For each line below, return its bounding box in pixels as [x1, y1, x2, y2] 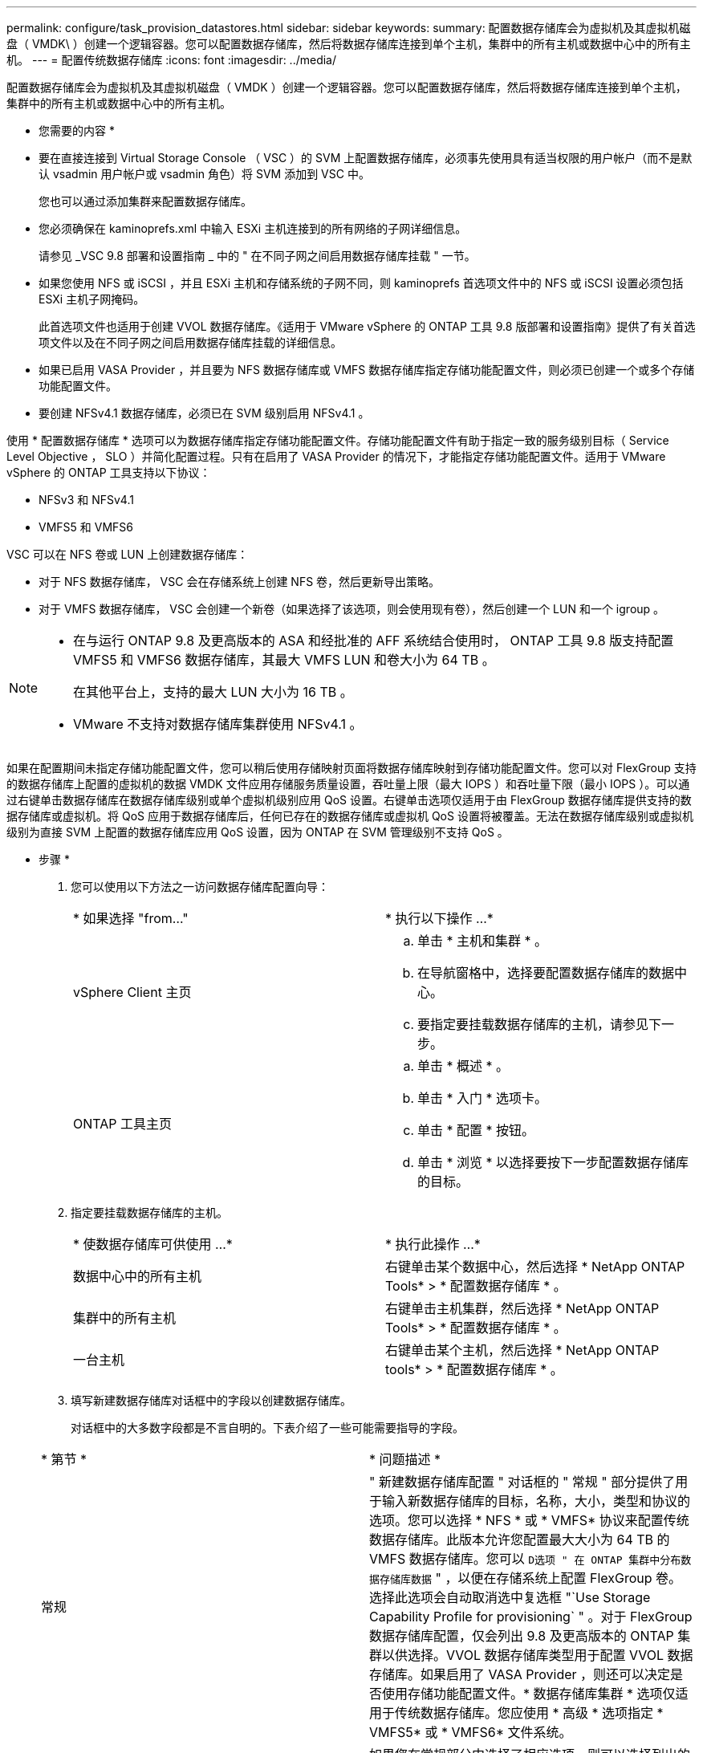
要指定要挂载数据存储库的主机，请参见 [417, 1016, 649, 1032]
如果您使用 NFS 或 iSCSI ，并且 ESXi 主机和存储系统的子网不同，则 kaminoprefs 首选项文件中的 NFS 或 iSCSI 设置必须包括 [39, 276, 684, 290]
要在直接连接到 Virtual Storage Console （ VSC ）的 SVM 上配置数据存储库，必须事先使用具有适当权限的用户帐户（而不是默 [39, 151, 693, 165]
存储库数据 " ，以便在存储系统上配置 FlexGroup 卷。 [380, 1570, 682, 1586]
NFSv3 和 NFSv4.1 [39, 493, 134, 506]
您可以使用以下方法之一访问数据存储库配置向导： [71, 880, 329, 893]
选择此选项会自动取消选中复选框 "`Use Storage [369, 1589, 651, 1605]
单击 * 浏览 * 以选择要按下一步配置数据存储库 [417, 1154, 689, 1170]
